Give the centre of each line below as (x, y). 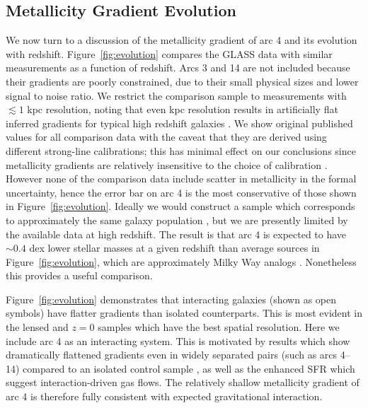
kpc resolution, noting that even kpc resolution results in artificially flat (183, 109)
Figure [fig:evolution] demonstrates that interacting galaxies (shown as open (171, 299)
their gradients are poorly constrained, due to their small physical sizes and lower (182, 81)
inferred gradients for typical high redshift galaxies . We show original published (179, 123)
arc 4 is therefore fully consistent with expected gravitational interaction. (164, 396)
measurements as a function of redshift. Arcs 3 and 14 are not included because (178, 68)
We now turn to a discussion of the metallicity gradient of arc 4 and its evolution (182, 40)
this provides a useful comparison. (79, 275)
